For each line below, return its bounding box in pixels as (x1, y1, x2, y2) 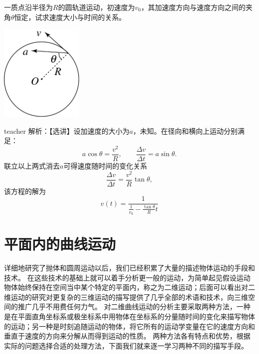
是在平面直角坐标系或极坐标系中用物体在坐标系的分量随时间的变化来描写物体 (4, 311, 255, 322)
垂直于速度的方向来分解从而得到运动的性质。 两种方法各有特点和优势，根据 (4, 331, 251, 341)
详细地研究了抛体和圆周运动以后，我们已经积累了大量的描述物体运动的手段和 (4, 263, 255, 273)
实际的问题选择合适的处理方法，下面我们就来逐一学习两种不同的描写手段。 (4, 340, 248, 351)
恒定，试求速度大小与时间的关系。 (14, 11, 126, 22)
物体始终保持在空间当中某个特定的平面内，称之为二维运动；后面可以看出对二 (4, 282, 255, 292)
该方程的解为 (4, 185, 46, 196)
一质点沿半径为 (4, 2, 53, 12)
